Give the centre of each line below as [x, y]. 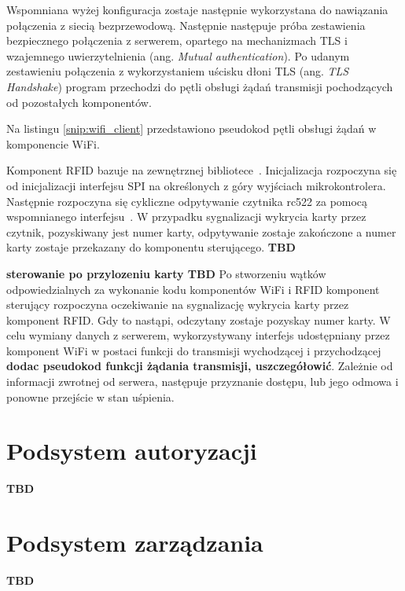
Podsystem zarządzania [135, 543]
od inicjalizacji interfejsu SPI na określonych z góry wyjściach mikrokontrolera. [196, 185]
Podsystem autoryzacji [132, 451]
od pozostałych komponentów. [79, 102]
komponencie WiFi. [53, 143]
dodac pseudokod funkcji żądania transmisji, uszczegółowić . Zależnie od [200, 366]
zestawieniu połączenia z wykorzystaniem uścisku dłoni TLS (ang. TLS [178, 71]
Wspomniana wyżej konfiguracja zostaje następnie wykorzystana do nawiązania [197, 9]
